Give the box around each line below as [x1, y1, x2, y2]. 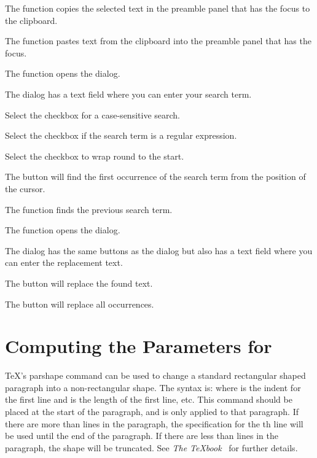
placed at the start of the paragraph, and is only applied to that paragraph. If [5, 405, 299, 417]
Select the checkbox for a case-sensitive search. [5, 108, 180, 121]
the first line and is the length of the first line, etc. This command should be [5, 393, 292, 406]
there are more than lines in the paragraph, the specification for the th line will [5, 417, 303, 430]
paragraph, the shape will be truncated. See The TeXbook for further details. [5, 441, 298, 454]
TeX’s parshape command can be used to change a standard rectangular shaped [5, 369, 306, 382]
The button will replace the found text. [5, 276, 153, 289]
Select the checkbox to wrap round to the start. [5, 149, 184, 162]
